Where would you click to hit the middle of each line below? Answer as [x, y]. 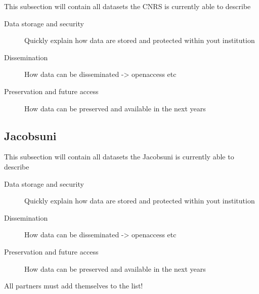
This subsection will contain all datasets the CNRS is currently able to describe [127, 6]
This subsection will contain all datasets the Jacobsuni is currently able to [119, 157]
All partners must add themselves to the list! [74, 286]
